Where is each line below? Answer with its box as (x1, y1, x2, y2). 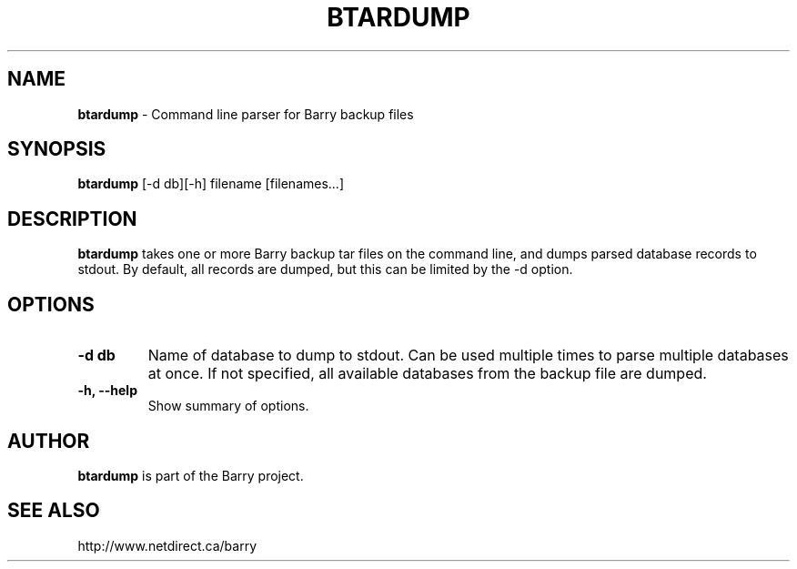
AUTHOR (7, 429, 90, 452)
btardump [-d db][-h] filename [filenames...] (77, 176, 345, 192)
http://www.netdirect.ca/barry (77, 537, 257, 554)
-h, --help (77, 382, 137, 399)
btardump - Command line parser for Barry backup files (77, 106, 414, 122)
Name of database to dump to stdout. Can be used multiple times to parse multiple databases (147, 346, 789, 365)
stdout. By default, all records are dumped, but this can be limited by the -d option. (77, 261, 573, 278)
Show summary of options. (147, 398, 309, 414)
